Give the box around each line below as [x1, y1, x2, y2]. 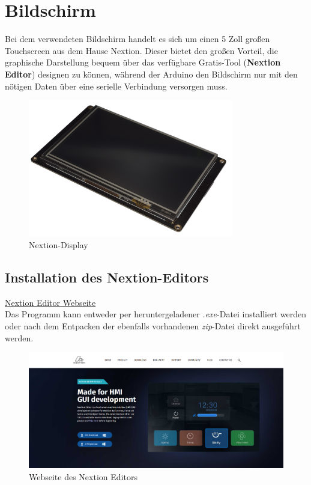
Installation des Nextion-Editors [5, 267, 209, 286]
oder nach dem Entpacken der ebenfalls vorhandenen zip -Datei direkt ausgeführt [5, 319, 301, 332]
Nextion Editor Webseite [5, 296, 96, 308]
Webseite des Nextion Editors [29, 470, 137, 483]
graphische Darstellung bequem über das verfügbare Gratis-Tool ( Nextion [5, 56, 281, 69]
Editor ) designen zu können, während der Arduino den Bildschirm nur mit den [5, 67, 298, 80]
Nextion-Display [29, 238, 88, 251]
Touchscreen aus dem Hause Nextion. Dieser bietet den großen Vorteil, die [5, 44, 278, 56]
